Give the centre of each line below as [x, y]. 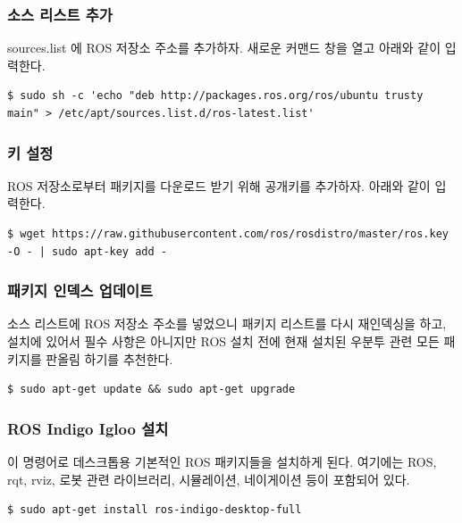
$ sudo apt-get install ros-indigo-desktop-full [155, 510]
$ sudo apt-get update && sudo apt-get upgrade [151, 390]
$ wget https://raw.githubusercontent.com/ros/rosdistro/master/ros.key [228, 234]
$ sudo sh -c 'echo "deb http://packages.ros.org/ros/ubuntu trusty [215, 96]
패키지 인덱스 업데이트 [80, 291]
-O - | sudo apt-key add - [87, 251]
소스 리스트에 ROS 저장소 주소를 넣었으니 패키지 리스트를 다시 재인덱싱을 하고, [227, 324]
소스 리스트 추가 [60, 14]
